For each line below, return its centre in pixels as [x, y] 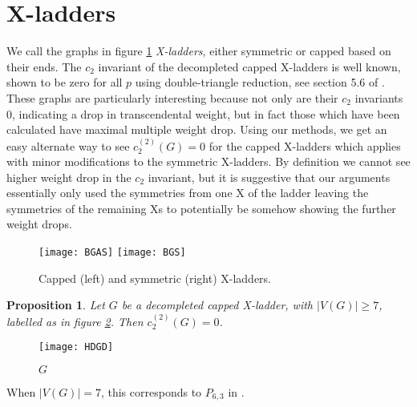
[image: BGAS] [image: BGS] [112, 253]
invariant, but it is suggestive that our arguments [269, 177]
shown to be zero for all [65, 82]
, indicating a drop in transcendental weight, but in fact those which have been [206, 113]
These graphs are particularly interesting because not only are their [172, 97]
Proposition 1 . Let [56, 305]
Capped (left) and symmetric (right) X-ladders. [155, 278]
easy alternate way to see [68, 145]
